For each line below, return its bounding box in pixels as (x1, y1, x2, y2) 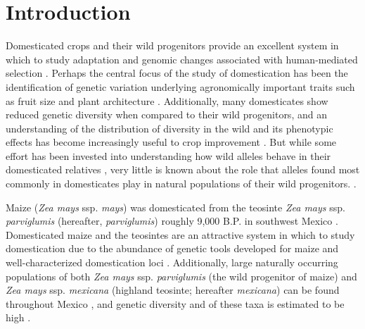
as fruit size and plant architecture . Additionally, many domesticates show (6, 93, 328, 108)
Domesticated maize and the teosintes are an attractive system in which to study (6, 227, 355, 242)
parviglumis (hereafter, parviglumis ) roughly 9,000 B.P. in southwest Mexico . (6, 213, 338, 228)
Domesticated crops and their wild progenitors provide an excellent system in (6, 38, 339, 53)
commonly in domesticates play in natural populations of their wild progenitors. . (6, 176, 357, 191)
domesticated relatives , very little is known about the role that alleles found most (6, 162, 360, 177)
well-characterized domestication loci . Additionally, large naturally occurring (6, 255, 338, 270)
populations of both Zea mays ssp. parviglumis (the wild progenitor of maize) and (6, 268, 357, 283)
